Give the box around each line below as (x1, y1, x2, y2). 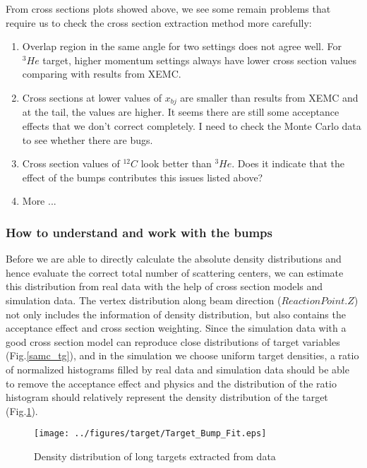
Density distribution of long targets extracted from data (34, 448, 276, 463)
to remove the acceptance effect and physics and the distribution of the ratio (6, 376, 337, 390)
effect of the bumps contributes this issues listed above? (22, 169, 263, 184)
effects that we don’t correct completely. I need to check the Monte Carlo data (22, 119, 361, 133)
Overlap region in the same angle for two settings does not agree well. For (22, 39, 342, 54)
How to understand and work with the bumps (6, 223, 272, 241)
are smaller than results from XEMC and (180, 90, 359, 104)
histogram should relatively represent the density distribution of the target (6, 390, 328, 404)
